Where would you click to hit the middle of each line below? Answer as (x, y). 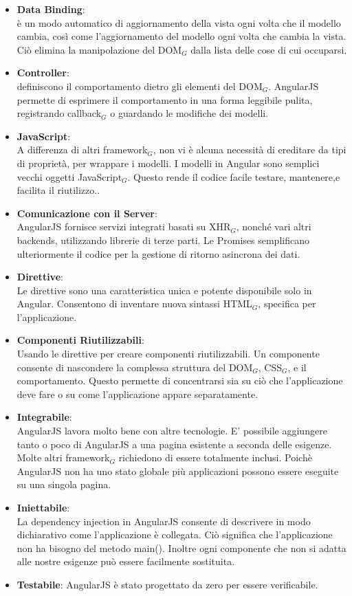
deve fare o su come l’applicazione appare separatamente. (137, 394)
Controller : (43, 73)
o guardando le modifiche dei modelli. (189, 113)
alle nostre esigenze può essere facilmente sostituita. (126, 561)
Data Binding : (51, 9)
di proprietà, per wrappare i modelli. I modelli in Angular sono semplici (168, 163)
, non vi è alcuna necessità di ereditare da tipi (250, 150)
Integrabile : (44, 417)
